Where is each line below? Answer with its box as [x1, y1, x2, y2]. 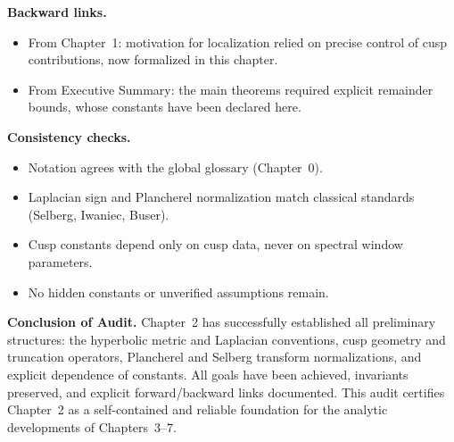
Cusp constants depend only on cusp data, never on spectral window [28, 235, 403, 254]
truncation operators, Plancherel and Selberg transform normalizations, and [7, 347, 422, 366]
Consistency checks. [7, 127, 131, 146]
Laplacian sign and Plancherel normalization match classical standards [28, 188, 415, 206]
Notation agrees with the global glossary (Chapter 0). [28, 157, 323, 176]
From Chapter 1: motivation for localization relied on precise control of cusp [28, 32, 448, 51]
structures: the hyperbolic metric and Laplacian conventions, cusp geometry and [7, 329, 446, 348]
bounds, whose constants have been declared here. [28, 97, 301, 116]
